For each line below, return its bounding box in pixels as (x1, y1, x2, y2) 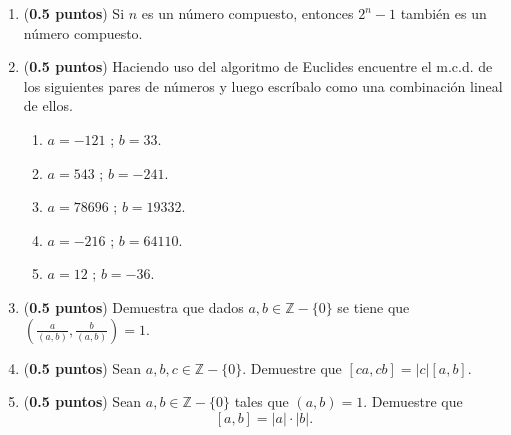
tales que (234, 391, 289, 412)
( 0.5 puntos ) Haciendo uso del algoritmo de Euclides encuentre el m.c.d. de (23, 56, 493, 77)
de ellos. (23, 95, 73, 116)
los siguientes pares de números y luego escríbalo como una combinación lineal (23, 75, 503, 96)
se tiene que (337, 296, 410, 317)
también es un (400, 3, 487, 23)
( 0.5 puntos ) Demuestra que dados (23, 296, 244, 317)
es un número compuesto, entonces (141, 3, 354, 23)
